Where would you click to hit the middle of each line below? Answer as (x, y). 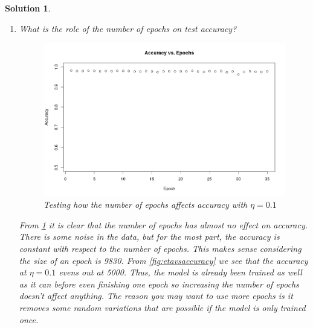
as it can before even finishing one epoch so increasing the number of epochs (159, 284)
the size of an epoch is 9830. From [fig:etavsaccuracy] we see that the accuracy (163, 260)
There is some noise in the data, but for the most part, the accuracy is (149, 236)
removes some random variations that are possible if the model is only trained (162, 307)
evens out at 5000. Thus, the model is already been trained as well (180, 272)
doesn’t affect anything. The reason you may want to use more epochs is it (156, 296)
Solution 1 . (28, 8)
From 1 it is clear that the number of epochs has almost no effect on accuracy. (163, 224)
